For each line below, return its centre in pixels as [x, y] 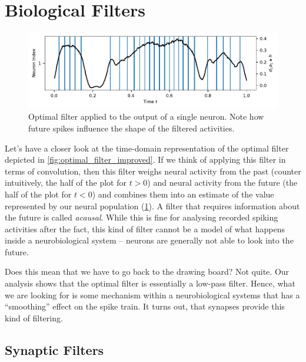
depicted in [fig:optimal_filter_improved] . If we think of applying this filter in [145, 159]
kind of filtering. [34, 317]
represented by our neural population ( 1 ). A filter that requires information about [152, 205]
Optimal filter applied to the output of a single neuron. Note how [146, 116]
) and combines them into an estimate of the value [183, 194]
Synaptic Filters [54, 349]
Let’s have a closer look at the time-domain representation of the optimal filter [147, 148]
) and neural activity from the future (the [222, 182]
